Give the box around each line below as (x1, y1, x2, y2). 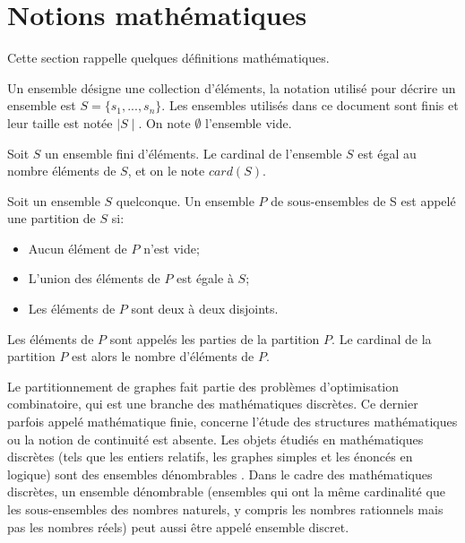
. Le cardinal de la (332, 329, 432, 348)
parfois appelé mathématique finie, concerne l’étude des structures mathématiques (7, 412, 458, 431)
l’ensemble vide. (205, 113, 292, 132)
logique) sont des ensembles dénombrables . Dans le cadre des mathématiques (7, 464, 433, 483)
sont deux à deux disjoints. (131, 299, 279, 318)
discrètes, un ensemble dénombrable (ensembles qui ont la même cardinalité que (7, 482, 445, 501)
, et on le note (127, 161, 205, 180)
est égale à (177, 269, 234, 288)
